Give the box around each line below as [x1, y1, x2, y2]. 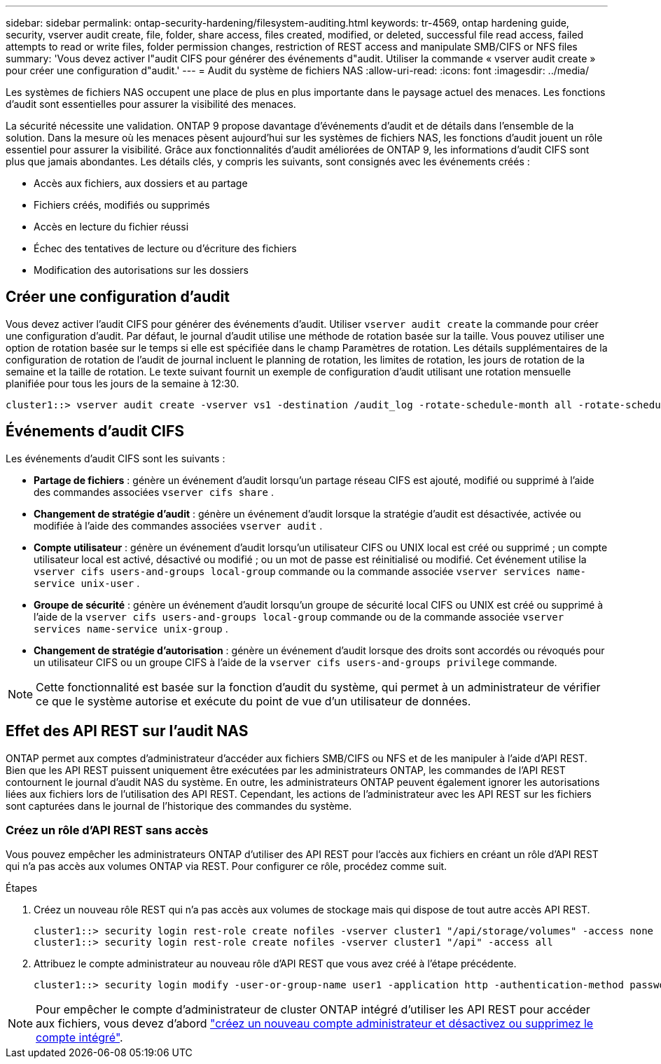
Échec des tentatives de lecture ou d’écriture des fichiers [34, 242, 297, 254]
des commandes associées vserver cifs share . [34, 485, 274, 498]
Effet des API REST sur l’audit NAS [6, 722, 249, 740]
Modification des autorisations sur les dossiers [34, 264, 249, 276]
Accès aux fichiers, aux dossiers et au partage [34, 177, 248, 189]
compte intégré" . [36, 1030, 123, 1045]
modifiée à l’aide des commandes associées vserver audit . [34, 519, 323, 532]
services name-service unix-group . [34, 622, 228, 635]
